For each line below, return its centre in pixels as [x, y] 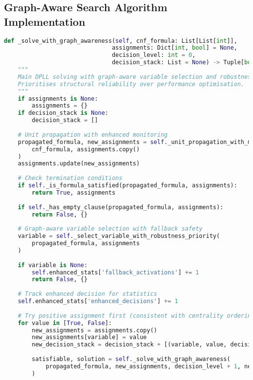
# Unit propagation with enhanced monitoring [93, 135]
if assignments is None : [58, 99]
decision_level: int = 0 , [154, 55]
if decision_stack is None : [63, 113]
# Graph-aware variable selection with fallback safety [110, 229]
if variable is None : [53, 265]
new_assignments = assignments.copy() [95, 330]
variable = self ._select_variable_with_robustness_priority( [119, 236]
